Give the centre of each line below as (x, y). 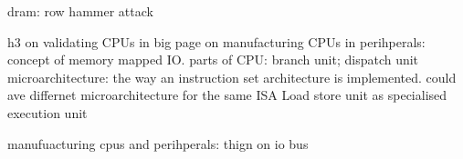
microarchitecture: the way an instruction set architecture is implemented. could (232, 77)
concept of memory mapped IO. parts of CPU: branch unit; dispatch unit (213, 60)
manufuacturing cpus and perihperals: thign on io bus (158, 143)
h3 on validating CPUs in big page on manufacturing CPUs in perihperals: (216, 41)
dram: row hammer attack (80, 11)
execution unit (47, 112)
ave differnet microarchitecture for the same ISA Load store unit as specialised (227, 95)
